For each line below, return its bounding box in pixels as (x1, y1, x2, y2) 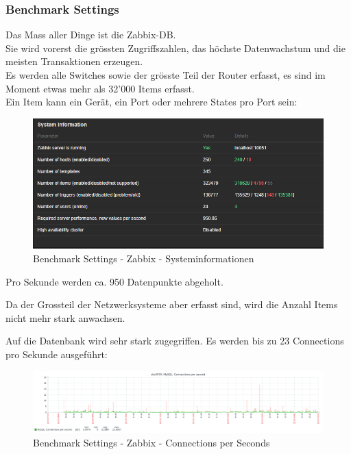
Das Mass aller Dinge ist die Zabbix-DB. (5, 27, 176, 42)
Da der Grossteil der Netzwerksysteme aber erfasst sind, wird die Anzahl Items (5, 297, 338, 312)
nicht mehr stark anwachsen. (5, 310, 125, 325)
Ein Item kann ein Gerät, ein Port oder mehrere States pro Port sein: (5, 94, 298, 109)
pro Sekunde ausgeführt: (5, 347, 108, 361)
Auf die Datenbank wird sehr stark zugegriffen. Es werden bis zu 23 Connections (5, 333, 344, 348)
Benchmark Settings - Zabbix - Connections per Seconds (33, 435, 270, 449)
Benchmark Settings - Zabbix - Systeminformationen (33, 251, 254, 266)
